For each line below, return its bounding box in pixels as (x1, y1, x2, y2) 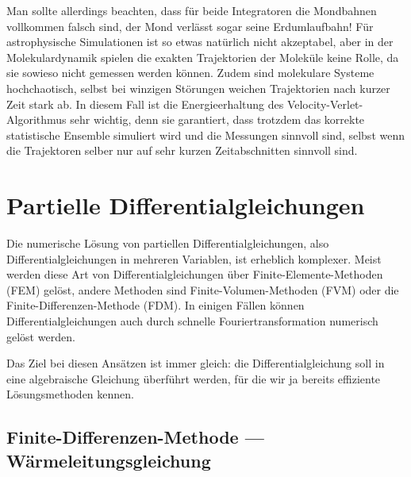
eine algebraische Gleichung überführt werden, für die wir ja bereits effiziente (6, 370, 381, 387)
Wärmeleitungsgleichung (6, 448, 211, 472)
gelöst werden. (6, 328, 75, 344)
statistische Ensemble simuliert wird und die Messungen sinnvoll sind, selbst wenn (6, 126, 405, 143)
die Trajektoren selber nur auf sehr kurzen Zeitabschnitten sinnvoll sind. (6, 142, 358, 159)
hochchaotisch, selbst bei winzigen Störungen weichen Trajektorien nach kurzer (6, 79, 390, 96)
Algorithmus (6, 111, 67, 128)
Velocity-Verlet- (286, 95, 363, 112)
